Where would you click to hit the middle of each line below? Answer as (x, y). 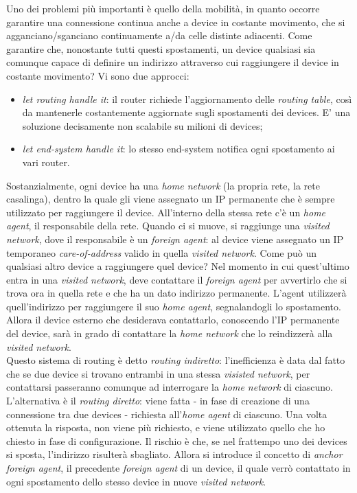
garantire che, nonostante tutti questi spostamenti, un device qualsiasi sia (161, 48)
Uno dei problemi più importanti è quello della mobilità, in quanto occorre (163, 8)
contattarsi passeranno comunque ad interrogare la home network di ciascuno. (170, 387)
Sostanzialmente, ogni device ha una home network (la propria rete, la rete (163, 185)
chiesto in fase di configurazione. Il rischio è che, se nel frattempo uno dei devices (177, 440)
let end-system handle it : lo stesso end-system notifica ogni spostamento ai (178, 149)
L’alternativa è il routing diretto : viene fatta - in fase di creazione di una (158, 401)
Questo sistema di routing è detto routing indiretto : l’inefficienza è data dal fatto (176, 360)
